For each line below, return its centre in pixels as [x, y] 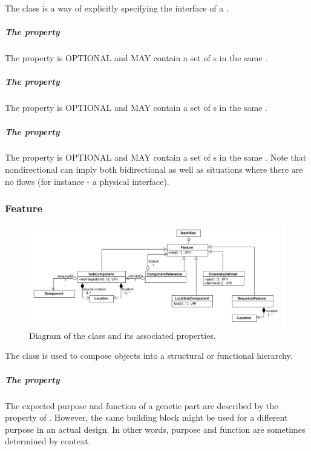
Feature [24, 208]
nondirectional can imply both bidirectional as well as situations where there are [154, 169]
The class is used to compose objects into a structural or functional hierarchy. [149, 356]
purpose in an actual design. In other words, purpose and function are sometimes [155, 429]
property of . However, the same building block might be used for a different [146, 417]
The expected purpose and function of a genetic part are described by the [142, 405]
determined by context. [48, 441]
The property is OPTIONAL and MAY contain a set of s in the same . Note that [156, 157]
